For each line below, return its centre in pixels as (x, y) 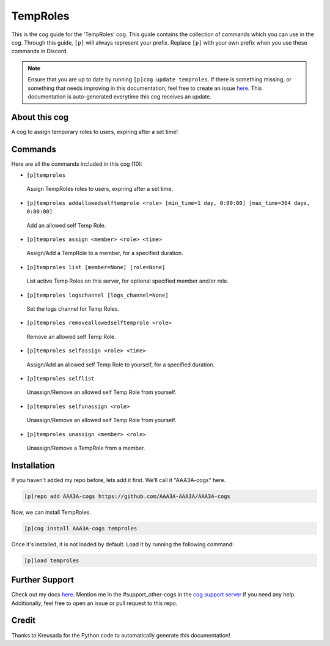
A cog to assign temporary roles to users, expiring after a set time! (95, 132)
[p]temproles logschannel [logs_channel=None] (97, 295)
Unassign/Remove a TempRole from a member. (86, 448)
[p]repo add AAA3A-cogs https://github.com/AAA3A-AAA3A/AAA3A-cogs (127, 496)
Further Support (43, 580)
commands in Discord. (40, 51)
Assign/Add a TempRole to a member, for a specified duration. (105, 253)
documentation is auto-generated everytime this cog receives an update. (120, 96)
